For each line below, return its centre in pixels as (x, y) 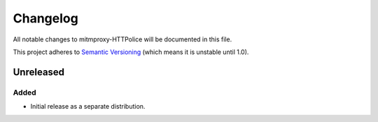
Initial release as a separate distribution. (88, 107)
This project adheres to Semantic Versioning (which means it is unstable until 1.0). (131, 52)
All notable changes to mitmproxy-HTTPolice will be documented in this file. (122, 39)
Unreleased (39, 72)
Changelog (45, 18)
